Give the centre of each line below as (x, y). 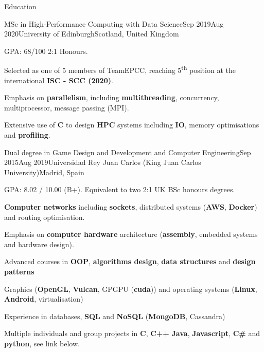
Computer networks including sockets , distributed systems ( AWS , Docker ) (131, 206)
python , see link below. (42, 343)
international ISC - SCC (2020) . (59, 80)
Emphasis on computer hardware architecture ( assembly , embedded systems (131, 234)
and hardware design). (39, 244)
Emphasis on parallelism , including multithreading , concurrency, (112, 97)
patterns (19, 271)
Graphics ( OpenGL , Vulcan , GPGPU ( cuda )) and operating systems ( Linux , (131, 289)
